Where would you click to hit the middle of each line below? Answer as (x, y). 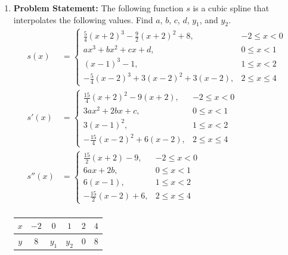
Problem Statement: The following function (98, 8)
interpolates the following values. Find (83, 19)
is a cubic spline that (231, 8)
